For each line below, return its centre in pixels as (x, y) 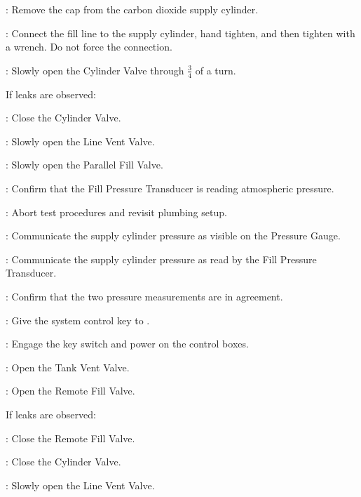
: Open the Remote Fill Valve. (70, 391)
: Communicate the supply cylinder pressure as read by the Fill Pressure (161, 259)
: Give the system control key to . (78, 320)
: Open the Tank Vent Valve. (68, 367)
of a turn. (216, 70)
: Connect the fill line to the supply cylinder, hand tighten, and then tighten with (180, 33)
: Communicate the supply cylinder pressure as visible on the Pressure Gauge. (173, 236)
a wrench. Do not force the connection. (89, 47)
